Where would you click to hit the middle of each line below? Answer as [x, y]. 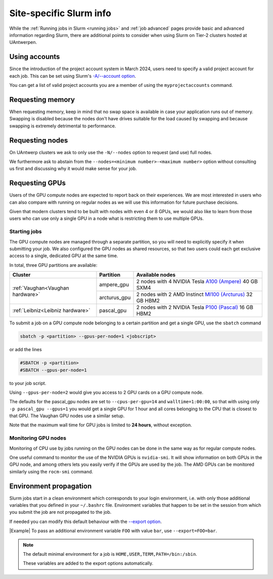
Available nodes [156, 275]
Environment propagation [51, 486]
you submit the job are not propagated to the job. [60, 512]
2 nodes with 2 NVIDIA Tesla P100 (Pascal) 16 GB [195, 307]
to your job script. [28, 383]
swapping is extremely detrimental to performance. [63, 126]
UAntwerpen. [23, 42]
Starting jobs [26, 231]
